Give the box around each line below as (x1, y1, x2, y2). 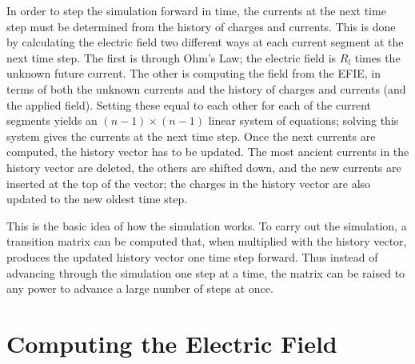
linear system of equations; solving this (208, 112, 399, 129)
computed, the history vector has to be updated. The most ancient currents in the (6, 143, 409, 160)
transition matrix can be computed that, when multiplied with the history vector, (6, 233, 407, 250)
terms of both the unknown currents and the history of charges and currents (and (6, 80, 406, 97)
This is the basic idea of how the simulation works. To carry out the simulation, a (6, 217, 407, 234)
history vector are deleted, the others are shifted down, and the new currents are (6, 158, 401, 175)
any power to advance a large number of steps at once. (6, 280, 273, 297)
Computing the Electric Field (6, 326, 337, 359)
